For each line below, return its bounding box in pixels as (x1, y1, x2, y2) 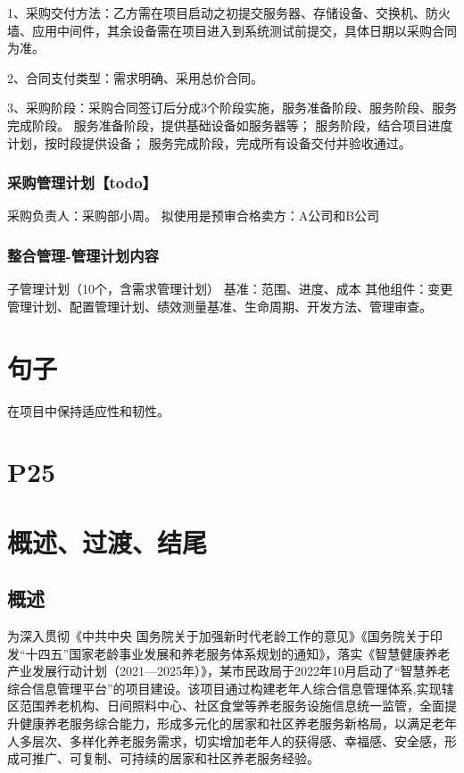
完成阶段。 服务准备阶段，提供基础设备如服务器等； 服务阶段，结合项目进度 (7, 115, 453, 134)
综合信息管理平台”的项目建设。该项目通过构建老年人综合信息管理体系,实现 (7, 678, 442, 697)
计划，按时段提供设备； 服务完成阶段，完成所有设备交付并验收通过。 (7, 133, 411, 152)
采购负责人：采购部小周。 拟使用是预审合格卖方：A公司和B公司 (7, 206, 380, 225)
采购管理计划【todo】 (7, 171, 157, 194)
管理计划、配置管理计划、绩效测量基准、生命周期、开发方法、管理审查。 (7, 296, 432, 315)
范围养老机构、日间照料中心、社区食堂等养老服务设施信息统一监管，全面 (19, 696, 444, 715)
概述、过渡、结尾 (7, 523, 208, 560)
